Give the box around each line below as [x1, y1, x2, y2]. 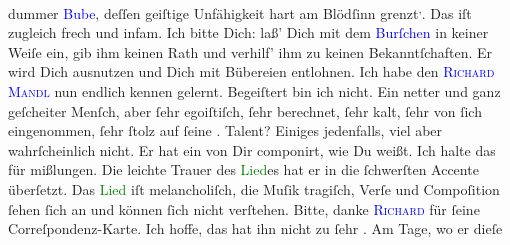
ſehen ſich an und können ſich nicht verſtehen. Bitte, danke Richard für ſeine [8, 198, 480, 219]
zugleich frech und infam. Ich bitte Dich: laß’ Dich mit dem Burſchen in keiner [8, 22, 489, 43]
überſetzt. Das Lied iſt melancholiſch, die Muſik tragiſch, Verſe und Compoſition [8, 179, 500, 199]
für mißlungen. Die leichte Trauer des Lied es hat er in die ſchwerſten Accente [8, 159, 479, 180]
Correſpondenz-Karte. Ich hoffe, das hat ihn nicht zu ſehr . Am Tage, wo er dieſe [8, 218, 503, 239]
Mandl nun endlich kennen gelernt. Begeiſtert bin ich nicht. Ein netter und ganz [8, 81, 501, 102]
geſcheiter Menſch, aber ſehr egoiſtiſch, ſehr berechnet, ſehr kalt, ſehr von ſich [8, 100, 482, 121]
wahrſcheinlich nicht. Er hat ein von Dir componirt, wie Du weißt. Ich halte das [8, 139, 496, 160]
